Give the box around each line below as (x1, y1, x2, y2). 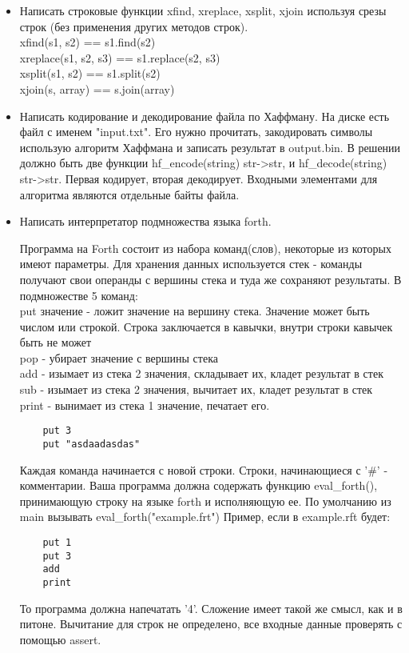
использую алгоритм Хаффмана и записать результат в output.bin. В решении (19, 138, 401, 155)
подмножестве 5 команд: (19, 286, 138, 303)
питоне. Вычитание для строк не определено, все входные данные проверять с (19, 615, 403, 632)
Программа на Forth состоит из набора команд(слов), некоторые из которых (19, 239, 391, 256)
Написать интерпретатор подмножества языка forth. (19, 213, 272, 230)
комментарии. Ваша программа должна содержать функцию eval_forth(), (19, 477, 378, 494)
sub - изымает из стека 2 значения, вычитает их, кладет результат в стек (19, 381, 373, 398)
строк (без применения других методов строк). (19, 18, 248, 34)
